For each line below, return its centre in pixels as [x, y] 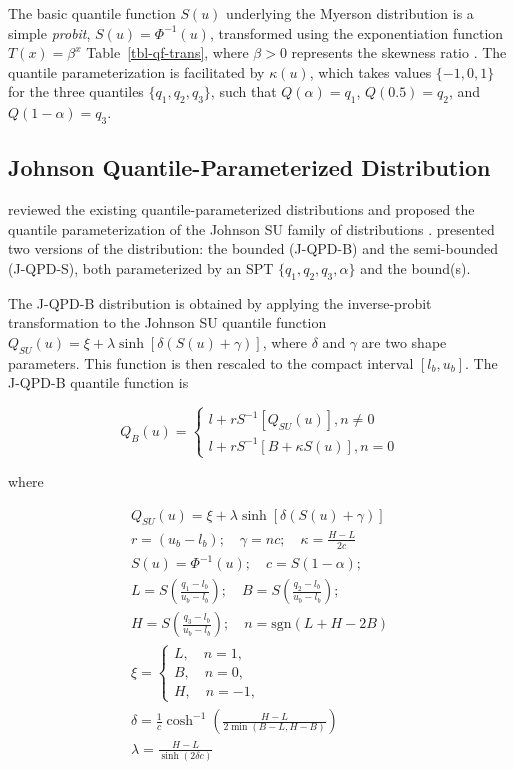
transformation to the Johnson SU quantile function [167, 322]
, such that [243, 91]
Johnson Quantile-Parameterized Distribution [249, 167]
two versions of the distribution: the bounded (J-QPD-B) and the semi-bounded [253, 248]
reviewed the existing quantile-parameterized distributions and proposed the [241, 209]
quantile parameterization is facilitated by [136, 71]
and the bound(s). [415, 267]
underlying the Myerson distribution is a [350, 13]
